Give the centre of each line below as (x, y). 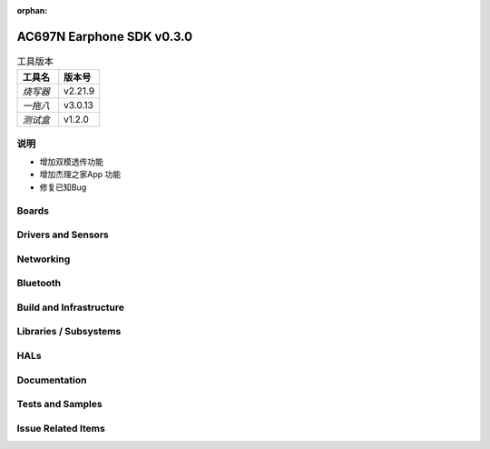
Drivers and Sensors (63, 234)
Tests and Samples (60, 404)
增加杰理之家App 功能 (80, 175)
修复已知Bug (63, 187)
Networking (44, 259)
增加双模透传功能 (71, 162)
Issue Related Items (61, 428)
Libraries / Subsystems (69, 332)
